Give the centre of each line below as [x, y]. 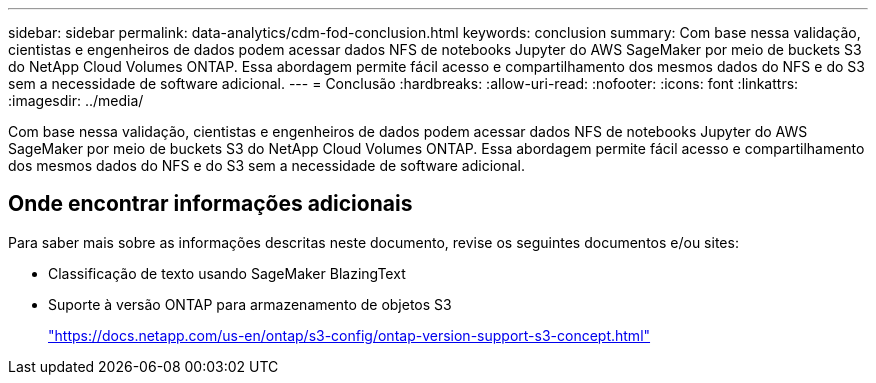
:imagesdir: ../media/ [76, 100]
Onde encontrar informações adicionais [210, 204]
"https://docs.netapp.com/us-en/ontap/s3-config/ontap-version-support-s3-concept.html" [349, 335]
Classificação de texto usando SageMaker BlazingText [227, 273]
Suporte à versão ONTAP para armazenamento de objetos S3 [250, 304]
